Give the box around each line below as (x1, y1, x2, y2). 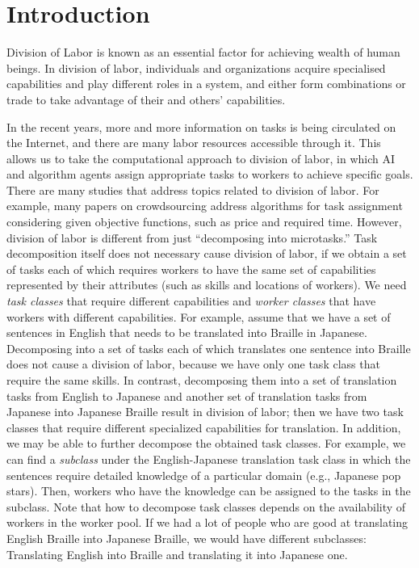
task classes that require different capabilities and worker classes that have (6, 292, 376, 309)
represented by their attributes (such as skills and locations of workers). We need (6, 276, 407, 293)
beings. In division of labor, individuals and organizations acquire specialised (6, 59, 386, 76)
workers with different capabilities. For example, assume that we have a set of (6, 308, 391, 325)
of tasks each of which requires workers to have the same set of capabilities (6, 260, 376, 277)
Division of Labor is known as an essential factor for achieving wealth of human (6, 44, 400, 61)
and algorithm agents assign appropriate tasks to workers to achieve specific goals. (6, 166, 413, 183)
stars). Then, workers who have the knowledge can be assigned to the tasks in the (6, 482, 411, 499)
